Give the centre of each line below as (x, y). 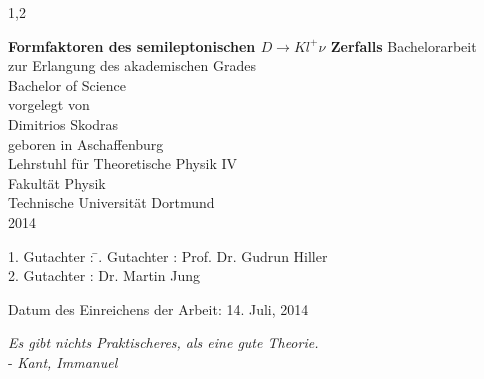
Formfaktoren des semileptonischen (132, 45)
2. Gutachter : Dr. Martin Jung (104, 275)
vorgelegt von (49, 104)
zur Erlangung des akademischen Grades (132, 65)
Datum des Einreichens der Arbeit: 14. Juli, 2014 (158, 308)
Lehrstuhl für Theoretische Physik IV (123, 163)
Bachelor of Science (67, 84)
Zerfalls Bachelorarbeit (403, 45)
